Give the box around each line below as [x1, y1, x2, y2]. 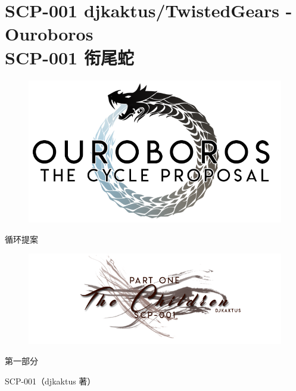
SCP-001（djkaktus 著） [5, 374, 96, 387]
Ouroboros [5, 21, 94, 46]
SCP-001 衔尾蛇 [5, 45, 134, 69]
